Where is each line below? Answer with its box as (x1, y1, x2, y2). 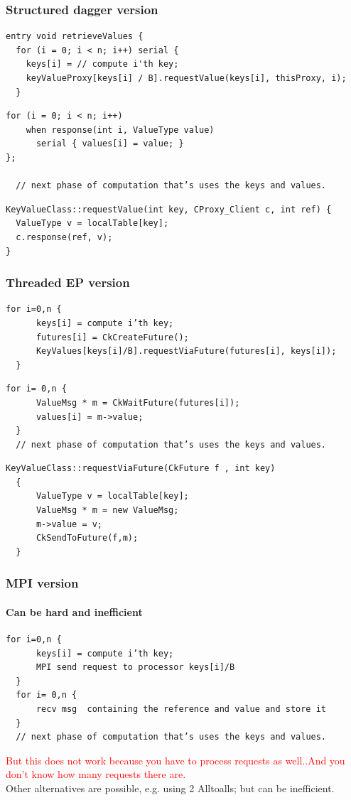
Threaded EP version (6, 274, 130, 291)
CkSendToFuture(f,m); (36, 533, 139, 544)
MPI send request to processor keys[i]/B (36, 662, 235, 673)
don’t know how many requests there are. (6, 767, 186, 782)
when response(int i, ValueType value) (26, 124, 215, 135)
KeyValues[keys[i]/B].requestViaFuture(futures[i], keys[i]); (36, 346, 337, 357)
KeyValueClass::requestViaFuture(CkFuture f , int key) (6, 463, 276, 474)
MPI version (6, 574, 79, 592)
